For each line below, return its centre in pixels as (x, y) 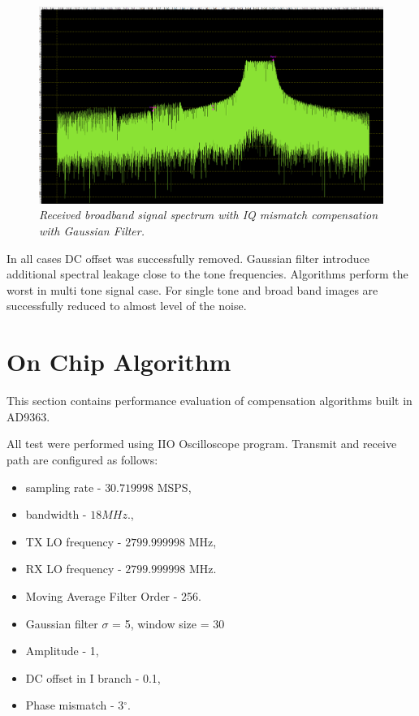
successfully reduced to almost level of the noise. (127, 306)
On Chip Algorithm (119, 362)
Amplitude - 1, (62, 651)
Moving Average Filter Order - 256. (113, 595)
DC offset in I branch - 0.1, (93, 677)
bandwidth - (56, 514)
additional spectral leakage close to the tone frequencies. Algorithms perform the (207, 274)
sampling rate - (63, 487)
